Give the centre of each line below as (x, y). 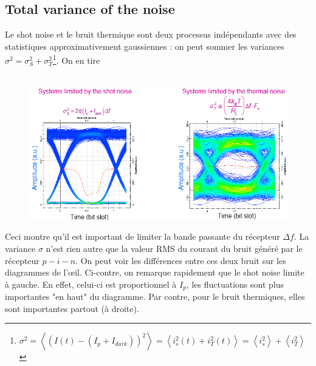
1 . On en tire (76, 59)
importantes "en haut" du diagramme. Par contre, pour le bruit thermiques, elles (155, 297)
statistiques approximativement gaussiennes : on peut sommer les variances (145, 46)
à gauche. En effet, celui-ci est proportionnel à (91, 284)
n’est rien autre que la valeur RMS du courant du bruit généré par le (174, 248)
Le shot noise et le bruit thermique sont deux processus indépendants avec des (151, 34)
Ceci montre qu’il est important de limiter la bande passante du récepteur (143, 236)
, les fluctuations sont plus (235, 284)
